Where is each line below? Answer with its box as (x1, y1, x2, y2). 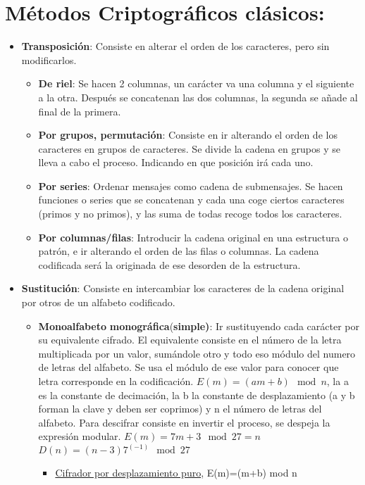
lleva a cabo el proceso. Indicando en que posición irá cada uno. (38, 155, 314, 170)
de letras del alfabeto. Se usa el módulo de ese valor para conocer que (38, 360, 339, 374)
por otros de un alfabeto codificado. (21, 295, 175, 310)
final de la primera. (38, 103, 121, 118)
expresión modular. (38, 429, 121, 443)
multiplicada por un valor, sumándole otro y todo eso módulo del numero (38, 346, 356, 360)
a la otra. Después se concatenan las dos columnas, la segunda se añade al (38, 89, 358, 104)
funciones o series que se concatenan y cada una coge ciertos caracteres (38, 192, 345, 207)
